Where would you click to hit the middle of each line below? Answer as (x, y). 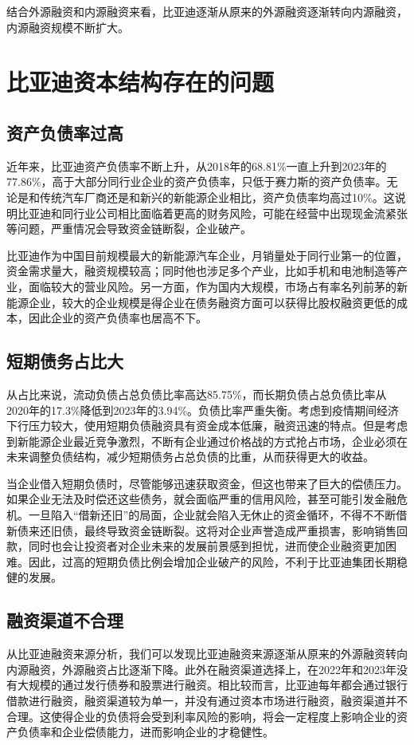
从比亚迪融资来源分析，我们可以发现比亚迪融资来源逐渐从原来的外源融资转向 (207, 654)
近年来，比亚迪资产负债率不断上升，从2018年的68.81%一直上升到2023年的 (197, 166)
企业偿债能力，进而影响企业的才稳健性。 (168, 732)
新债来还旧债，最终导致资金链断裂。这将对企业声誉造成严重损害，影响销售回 (207, 530)
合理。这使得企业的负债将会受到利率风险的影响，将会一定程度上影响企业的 (201, 716)
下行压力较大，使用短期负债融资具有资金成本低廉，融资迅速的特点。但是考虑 (207, 426)
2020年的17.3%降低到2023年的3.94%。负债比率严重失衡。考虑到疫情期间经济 (203, 410)
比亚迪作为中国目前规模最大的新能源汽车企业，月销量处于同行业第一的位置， (207, 255)
